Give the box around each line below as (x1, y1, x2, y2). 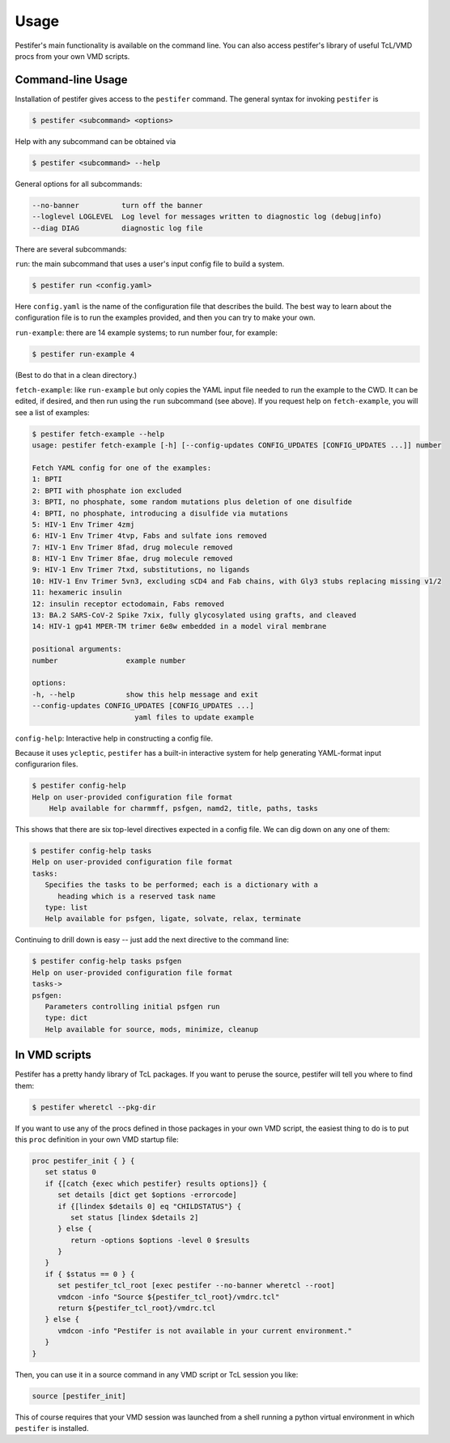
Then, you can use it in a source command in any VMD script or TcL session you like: (15, 1369, 299, 1379)
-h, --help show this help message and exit (32, 690, 259, 699)
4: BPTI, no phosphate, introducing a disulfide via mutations (32, 508, 289, 518)
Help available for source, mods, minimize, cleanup (45, 1025, 259, 1033)
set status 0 (45, 1168, 97, 1177)
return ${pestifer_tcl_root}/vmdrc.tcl (57, 1304, 216, 1313)
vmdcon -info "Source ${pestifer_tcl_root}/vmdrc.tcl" (57, 1292, 280, 1301)
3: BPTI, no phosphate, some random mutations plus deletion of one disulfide (32, 498, 352, 507)
